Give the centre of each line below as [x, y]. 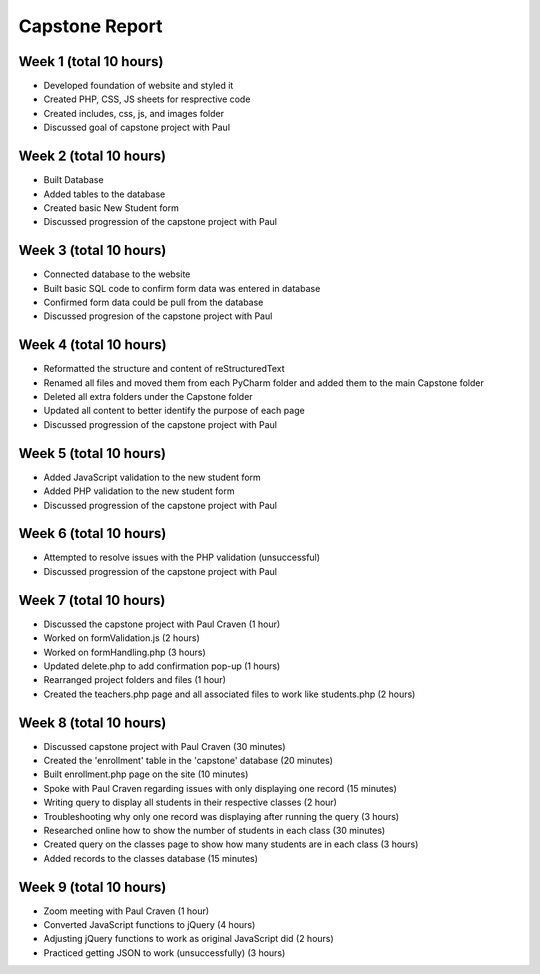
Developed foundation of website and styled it [138, 86]
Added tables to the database [104, 194]
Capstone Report [90, 26]
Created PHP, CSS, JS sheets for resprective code [147, 99]
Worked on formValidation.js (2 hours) [121, 638]
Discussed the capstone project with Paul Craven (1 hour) [162, 624]
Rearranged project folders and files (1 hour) [135, 680]
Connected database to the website [117, 274]
